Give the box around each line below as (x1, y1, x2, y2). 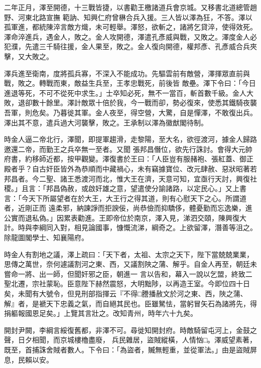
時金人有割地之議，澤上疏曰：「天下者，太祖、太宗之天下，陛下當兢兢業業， (4, 249, 253, 259)
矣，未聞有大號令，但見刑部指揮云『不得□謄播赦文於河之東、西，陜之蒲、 (4, 288, 247, 299)
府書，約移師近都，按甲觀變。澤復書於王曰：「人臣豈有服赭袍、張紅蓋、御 (4, 153, 246, 164)
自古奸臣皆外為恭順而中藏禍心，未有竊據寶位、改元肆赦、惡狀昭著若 (32, 163, 257, 173)
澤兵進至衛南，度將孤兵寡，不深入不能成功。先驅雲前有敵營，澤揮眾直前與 (4, 68, 250, 78)
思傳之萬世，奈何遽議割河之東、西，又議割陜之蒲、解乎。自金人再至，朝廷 (4, 259, 250, 269)
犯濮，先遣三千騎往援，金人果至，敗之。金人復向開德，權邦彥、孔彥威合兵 (4, 41, 250, 52)
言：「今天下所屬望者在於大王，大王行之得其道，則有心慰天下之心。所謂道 (4, 193, 246, 203)
